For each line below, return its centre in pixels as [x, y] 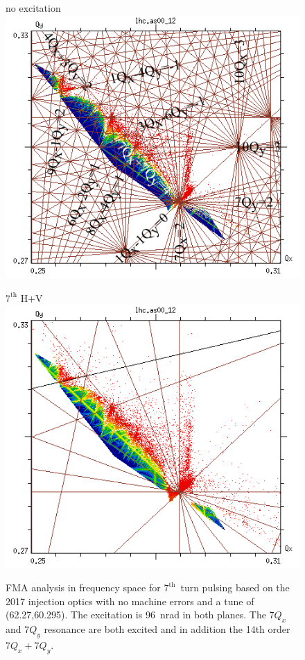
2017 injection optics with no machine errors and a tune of [130, 601]
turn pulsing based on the [235, 587]
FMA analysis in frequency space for [83, 587]
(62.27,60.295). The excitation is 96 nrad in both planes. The [136, 615]
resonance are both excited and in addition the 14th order [167, 629]
